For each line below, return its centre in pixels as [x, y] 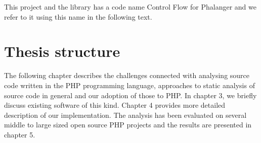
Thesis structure [62, 51]
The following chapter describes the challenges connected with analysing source [127, 75]
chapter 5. [20, 134]
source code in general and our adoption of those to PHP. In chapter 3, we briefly [130, 95]
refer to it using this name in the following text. [78, 16]
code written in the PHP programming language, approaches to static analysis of [129, 85]
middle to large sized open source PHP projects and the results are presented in [128, 125]
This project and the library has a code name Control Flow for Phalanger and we [130, 7]
